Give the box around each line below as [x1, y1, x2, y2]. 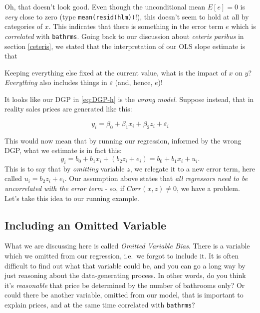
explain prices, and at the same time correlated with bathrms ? [4, 299, 195, 309]
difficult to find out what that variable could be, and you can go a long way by [4, 260, 246, 270]
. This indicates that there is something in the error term [48, 21, 224, 31]
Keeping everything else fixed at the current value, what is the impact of [4, 67, 227, 77]
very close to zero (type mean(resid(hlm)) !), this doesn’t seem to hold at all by [4, 11, 249, 21]
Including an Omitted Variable [4, 217, 167, 232]
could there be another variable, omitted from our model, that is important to [4, 289, 244, 300]
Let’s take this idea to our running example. [4, 192, 139, 203]
